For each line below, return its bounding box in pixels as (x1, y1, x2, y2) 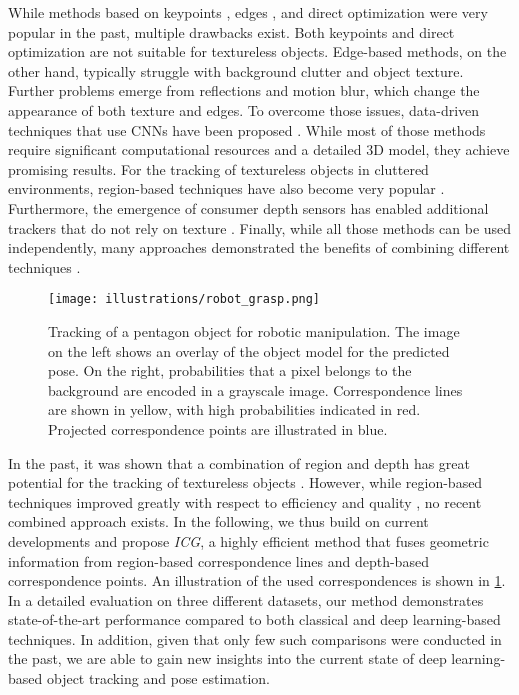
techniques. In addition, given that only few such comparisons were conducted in (8, 628, 502, 649)
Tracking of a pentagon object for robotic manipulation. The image (48, 320, 460, 341)
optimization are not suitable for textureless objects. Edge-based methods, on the (8, 41, 507, 62)
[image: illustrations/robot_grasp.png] (48, 292, 321, 307)
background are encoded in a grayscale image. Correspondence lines (48, 379, 463, 400)
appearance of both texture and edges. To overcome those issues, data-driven (8, 99, 480, 120)
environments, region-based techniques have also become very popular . (8, 178, 445, 199)
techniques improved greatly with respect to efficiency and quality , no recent (8, 491, 482, 512)
